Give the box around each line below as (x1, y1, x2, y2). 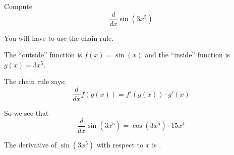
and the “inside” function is (145, 49, 230, 60)
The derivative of (4, 139, 57, 149)
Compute (4, 1, 32, 11)
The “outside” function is (4, 49, 82, 60)
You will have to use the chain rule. (4, 32, 114, 43)
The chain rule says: (4, 76, 66, 87)
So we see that (4, 108, 49, 118)
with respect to (96, 139, 143, 149)
